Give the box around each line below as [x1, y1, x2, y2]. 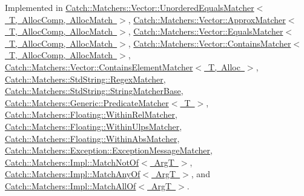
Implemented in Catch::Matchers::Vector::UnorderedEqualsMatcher [5, 1, 254, 13]
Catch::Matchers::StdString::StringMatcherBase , [5, 84, 183, 97]
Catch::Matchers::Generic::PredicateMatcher [5, 96, 169, 109]
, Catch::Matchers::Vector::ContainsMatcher [128, 36, 291, 49]
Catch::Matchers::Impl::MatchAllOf [5, 179, 136, 192]
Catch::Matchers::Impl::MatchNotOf [5, 155, 139, 168]
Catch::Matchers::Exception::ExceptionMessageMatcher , [5, 144, 213, 157]
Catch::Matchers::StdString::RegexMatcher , [5, 72, 166, 85]
